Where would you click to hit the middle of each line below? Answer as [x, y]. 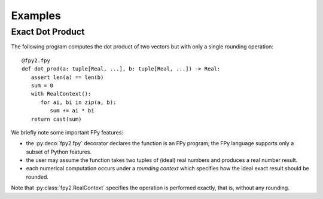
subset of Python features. [59, 152]
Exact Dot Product [48, 32]
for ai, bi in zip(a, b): [78, 102]
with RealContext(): [61, 94]
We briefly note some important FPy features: [67, 132]
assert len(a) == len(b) [67, 77]
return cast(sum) [56, 119]
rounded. [37, 177]
